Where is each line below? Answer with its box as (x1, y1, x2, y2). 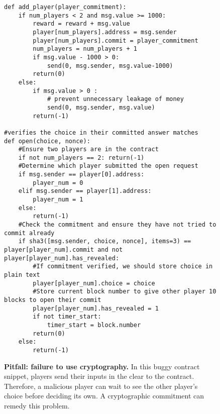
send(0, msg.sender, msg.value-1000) (47, 62, 173, 69)
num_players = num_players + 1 (33, 45, 137, 53)
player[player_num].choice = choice (33, 279, 155, 287)
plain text (4, 271, 40, 278)
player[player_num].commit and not (4, 246, 123, 254)
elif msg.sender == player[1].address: (18, 187, 152, 195)
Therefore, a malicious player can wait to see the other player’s (4, 380, 198, 391)
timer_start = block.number (47, 321, 141, 329)
